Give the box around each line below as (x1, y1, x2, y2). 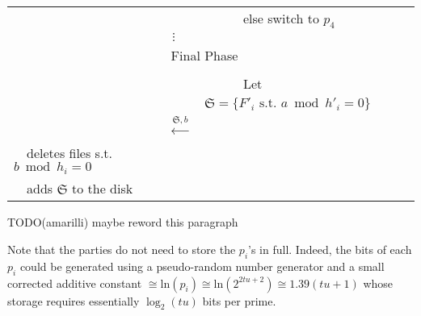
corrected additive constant (7, 274, 142, 291)
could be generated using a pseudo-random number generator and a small (19, 257, 385, 274)
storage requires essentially (7, 292, 140, 309)
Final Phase (171, 46, 238, 65)
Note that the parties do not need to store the (7, 240, 236, 257)
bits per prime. (202, 292, 276, 309)
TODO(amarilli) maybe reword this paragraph (7, 214, 238, 231)
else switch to (242, 9, 319, 27)
